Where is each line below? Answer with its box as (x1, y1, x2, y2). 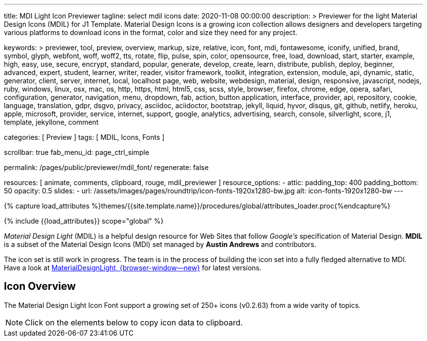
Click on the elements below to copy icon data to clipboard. (25, 317, 243, 327)
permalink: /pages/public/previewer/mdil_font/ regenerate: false (4, 163, 209, 171)
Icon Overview (4, 280, 76, 293)
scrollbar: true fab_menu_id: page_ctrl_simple (4, 148, 149, 156)
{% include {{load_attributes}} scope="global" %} (4, 217, 164, 225)
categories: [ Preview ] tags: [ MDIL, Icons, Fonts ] (4, 133, 165, 141)
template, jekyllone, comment (4, 118, 98, 126)
